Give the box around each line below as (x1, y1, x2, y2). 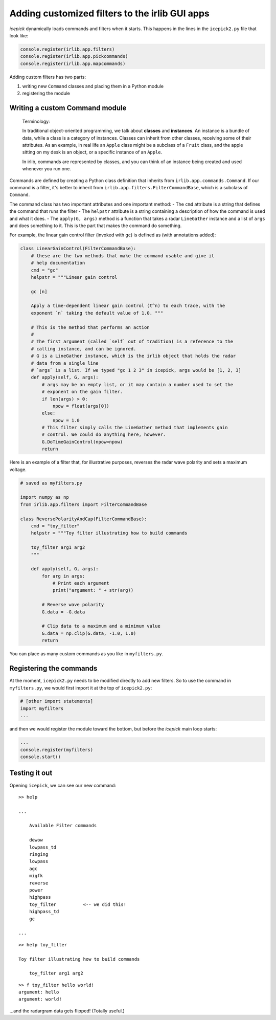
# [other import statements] (20, 698, 94, 704)
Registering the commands (9, 664, 98, 673)
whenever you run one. (22, 166, 71, 172)
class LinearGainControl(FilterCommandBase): (20, 246, 136, 252)
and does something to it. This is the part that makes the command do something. (9, 223, 182, 229)
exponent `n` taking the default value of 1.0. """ (31, 310, 164, 316)
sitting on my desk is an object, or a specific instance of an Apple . (22, 149, 163, 156)
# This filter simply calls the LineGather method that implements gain (41, 425, 228, 431)
